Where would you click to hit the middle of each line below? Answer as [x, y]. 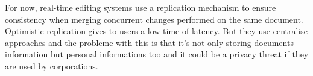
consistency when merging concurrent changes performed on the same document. [154, 19]
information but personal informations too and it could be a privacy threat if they [157, 54]
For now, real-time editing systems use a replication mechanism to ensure [141, 7]
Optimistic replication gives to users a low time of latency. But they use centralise [156, 31]
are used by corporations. [52, 66]
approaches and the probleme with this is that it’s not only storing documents [149, 42]
